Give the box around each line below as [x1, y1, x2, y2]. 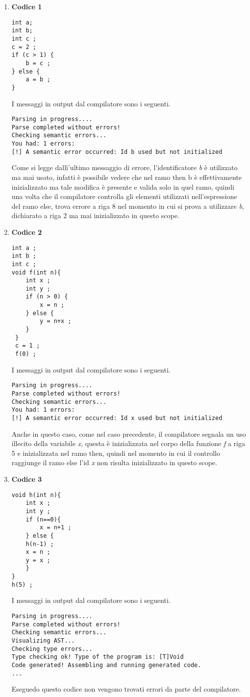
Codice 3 [11, 473, 42, 484]
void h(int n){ [11, 491, 61, 498]
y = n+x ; [40, 318, 72, 325]
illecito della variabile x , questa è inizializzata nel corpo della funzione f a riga [11, 438, 245, 448]
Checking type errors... [11, 645, 93, 652]
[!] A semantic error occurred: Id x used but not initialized [11, 414, 223, 422]
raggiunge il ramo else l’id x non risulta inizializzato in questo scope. [11, 457, 217, 468]
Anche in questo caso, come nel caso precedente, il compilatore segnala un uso [11, 428, 246, 439]
